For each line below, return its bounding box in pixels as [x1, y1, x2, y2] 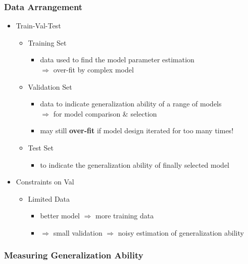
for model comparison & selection [53, 108, 157, 119]
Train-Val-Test [16, 20, 61, 31]
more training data [95, 210, 154, 221]
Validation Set [28, 81, 72, 92]
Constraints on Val [16, 176, 74, 187]
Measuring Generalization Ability [4, 249, 143, 261]
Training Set [28, 37, 67, 48]
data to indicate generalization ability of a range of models [40, 98, 222, 109]
